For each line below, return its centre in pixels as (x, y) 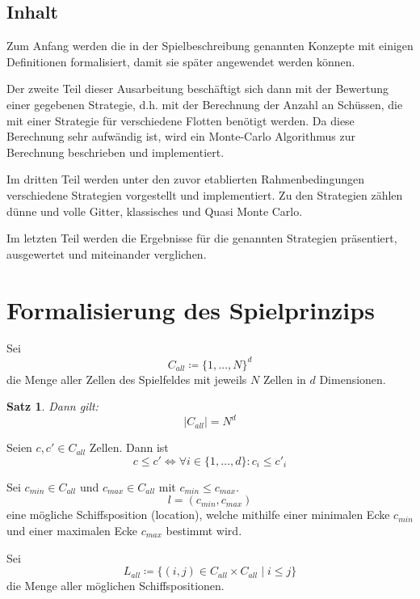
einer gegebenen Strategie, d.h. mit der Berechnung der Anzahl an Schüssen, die (205, 104)
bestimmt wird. (204, 531)
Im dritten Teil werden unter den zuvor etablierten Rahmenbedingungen (185, 179)
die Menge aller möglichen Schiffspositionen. (115, 586)
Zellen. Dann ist (129, 447)
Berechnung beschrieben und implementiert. (115, 152)
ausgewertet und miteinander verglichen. (107, 253)
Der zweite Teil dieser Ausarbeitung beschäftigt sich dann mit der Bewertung (197, 89)
